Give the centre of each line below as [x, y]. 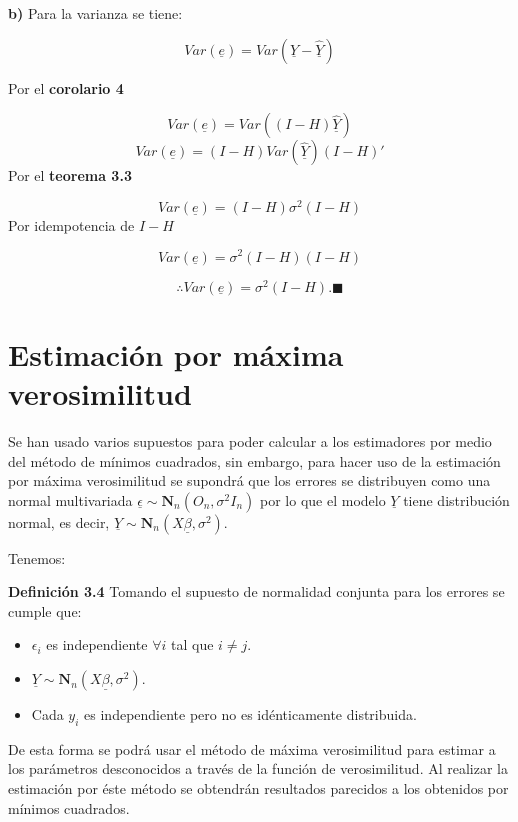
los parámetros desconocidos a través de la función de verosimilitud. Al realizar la [258, 768]
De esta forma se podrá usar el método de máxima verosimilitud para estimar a [252, 748]
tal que [192, 644]
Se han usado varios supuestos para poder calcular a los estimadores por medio [250, 440]
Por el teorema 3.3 [70, 175]
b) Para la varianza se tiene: [95, 13]
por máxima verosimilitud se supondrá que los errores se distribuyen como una [249, 480]
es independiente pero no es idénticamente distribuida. [250, 714]
